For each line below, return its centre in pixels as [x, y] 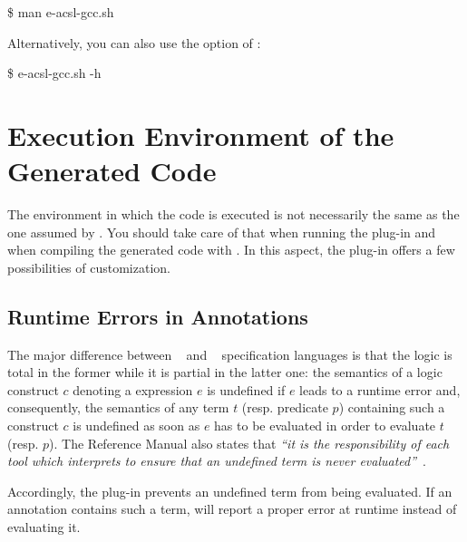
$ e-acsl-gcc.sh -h [54, 73]
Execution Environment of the [201, 135]
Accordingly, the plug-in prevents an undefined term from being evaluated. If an [230, 491]
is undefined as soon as [136, 426]
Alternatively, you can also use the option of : [134, 42]
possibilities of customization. [89, 267]
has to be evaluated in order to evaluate [325, 426]
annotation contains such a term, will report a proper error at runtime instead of [232, 509]
